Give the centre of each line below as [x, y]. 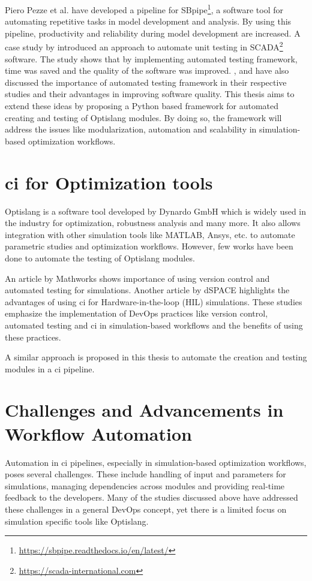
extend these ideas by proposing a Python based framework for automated [142, 106]
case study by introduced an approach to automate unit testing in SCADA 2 [144, 46]
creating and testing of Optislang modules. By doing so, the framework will [143, 117]
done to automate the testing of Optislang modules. [100, 258]
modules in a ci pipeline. [50, 368]
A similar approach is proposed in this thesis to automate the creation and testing [156, 357]
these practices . [33, 337]
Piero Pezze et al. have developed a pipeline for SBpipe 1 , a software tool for [144, 9]
